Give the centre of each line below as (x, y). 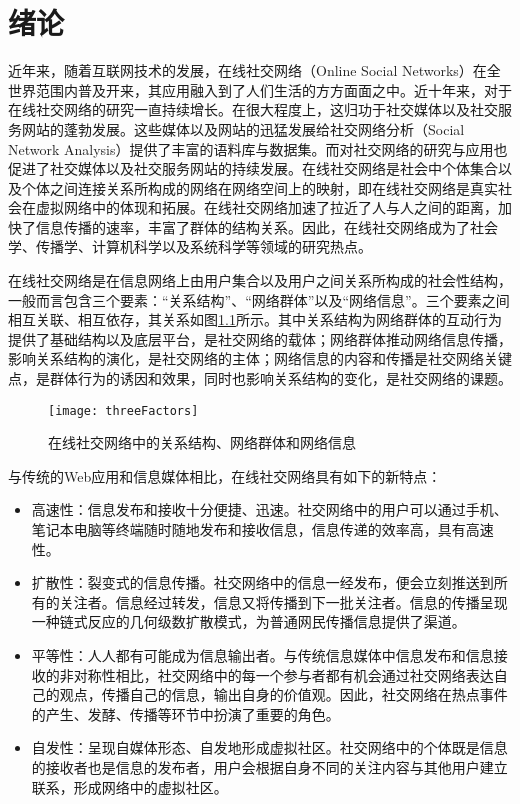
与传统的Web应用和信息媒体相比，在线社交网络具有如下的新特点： (225, 475)
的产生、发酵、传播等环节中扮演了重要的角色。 (185, 713)
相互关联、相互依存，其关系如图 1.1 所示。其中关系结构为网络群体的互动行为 (255, 319)
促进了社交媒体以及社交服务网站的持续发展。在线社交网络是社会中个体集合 (253, 168)
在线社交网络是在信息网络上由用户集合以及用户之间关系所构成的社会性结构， (260, 280)
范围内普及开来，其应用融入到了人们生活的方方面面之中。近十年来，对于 (273, 89)
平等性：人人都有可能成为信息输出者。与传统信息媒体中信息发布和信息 (262, 655)
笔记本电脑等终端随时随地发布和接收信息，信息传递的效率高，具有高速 (262, 529)
